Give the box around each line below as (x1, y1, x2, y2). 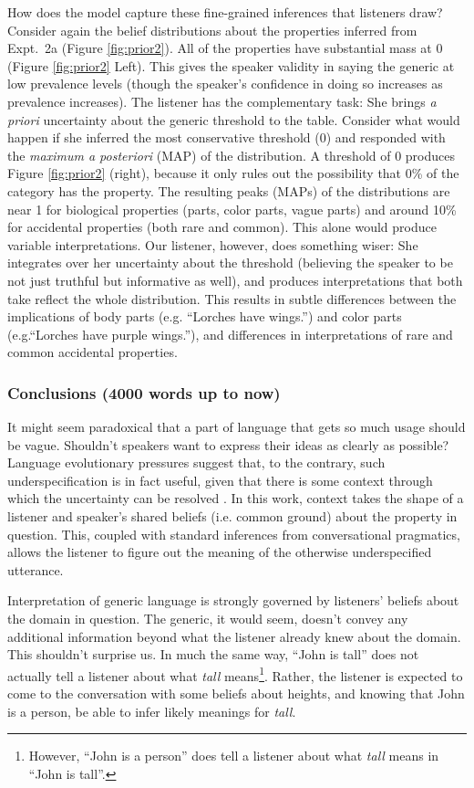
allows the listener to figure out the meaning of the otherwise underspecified (7, 542, 432, 562)
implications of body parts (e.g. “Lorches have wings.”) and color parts (7, 307, 402, 326)
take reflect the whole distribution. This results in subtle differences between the (7, 289, 457, 308)
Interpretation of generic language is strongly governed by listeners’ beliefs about (7, 591, 459, 610)
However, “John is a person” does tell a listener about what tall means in (28, 746, 439, 765)
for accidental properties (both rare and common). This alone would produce (7, 217, 437, 236)
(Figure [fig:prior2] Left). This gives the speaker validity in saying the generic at (7, 56, 455, 75)
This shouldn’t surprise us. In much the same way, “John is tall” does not (7, 645, 419, 664)
